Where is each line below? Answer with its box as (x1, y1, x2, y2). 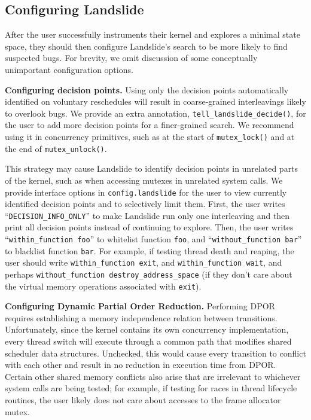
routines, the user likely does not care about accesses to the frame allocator (5, 394, 281, 406)
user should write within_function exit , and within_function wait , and (5, 256, 282, 269)
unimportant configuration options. (5, 63, 133, 75)
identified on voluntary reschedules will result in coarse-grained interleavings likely (5, 95, 306, 108)
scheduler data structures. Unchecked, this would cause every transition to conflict (5, 346, 306, 359)
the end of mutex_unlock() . (5, 142, 107, 154)
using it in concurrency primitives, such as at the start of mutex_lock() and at (5, 130, 295, 143)
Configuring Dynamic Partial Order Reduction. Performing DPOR (5, 300, 275, 312)
